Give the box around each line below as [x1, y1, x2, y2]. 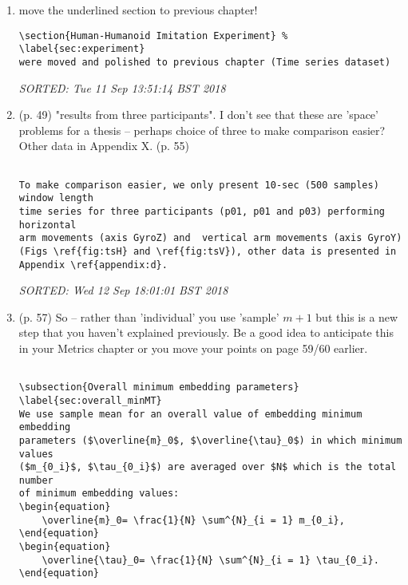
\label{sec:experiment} [18, 43, 145, 55]
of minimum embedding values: [18, 488, 180, 500]
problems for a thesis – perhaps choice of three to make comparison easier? [18, 121, 386, 138]
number [18, 474, 53, 486]
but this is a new [315, 308, 398, 325]
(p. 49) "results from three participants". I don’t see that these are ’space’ [18, 106, 378, 123]
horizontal [18, 219, 77, 231]
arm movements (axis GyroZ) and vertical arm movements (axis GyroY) [18, 232, 402, 244]
